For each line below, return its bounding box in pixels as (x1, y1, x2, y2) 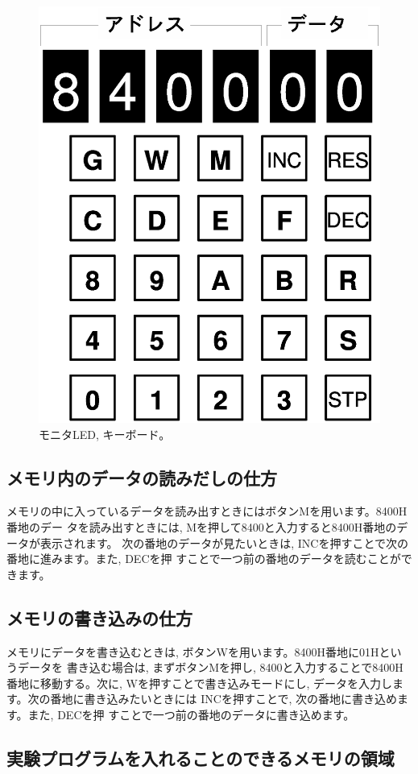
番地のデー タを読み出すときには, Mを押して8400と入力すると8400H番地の (6, 518, 397, 535)
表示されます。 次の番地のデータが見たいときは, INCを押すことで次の (39, 534, 409, 551)
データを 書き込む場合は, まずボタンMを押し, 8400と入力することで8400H (17, 659, 404, 676)
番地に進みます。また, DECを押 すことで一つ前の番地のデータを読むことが (6, 550, 401, 567)
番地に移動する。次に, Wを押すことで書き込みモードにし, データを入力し (6, 674, 393, 691)
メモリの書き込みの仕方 (6, 605, 192, 630)
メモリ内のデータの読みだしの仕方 (6, 465, 277, 490)
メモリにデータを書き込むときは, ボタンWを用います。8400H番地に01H (6, 643, 379, 660)
